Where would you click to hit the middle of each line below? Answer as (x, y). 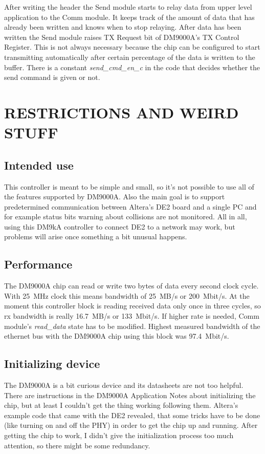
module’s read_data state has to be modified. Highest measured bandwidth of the (132, 326)
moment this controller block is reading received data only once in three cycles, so (132, 306)
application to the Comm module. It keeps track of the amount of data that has (129, 17)
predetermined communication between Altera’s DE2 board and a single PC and (130, 206)
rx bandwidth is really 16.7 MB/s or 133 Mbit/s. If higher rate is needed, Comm (132, 316)
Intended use (39, 165)
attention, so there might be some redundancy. (77, 445)
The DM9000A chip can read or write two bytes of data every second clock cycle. (131, 286)
